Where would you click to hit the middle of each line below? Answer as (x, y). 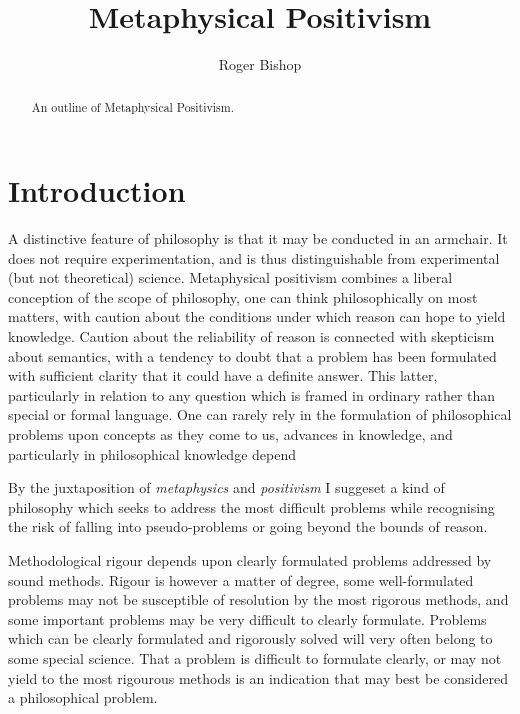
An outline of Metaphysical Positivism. (132, 106)
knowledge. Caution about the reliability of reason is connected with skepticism (251, 336)
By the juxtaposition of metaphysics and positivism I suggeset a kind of (226, 487)
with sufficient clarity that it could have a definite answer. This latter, (223, 375)
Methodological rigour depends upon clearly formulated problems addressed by (250, 560)
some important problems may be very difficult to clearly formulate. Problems (247, 618)
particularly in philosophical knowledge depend (152, 453)
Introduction (97, 190)
